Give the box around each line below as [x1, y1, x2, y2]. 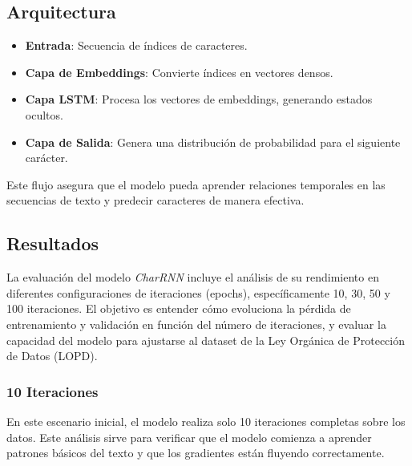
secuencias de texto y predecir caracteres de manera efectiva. [6, 192, 305, 209]
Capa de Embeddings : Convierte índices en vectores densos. [25, 63, 333, 80]
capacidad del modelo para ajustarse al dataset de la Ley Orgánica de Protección [6, 331, 405, 348]
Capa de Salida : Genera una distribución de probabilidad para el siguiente [25, 133, 401, 150]
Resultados [6, 231, 99, 256]
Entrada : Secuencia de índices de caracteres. [25, 37, 248, 54]
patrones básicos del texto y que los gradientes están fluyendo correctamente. [6, 444, 385, 461]
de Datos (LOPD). [6, 347, 98, 364]
